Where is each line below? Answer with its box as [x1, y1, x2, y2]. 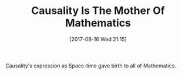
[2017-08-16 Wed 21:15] [69, 35, 127, 42]
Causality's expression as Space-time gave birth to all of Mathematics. [5, 62, 177, 69]
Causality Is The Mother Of [31, 4, 165, 17]
